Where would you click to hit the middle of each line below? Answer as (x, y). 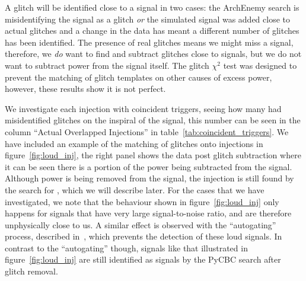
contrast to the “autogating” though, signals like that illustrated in (126, 248)
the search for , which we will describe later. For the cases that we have (135, 189)
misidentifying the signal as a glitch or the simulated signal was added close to (148, 19)
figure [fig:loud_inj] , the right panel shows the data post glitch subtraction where (153, 155)
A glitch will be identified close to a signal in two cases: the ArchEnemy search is (152, 7)
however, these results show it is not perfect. (85, 89)
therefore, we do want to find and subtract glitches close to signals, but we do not (153, 54)
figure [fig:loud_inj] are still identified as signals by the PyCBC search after (143, 259)
